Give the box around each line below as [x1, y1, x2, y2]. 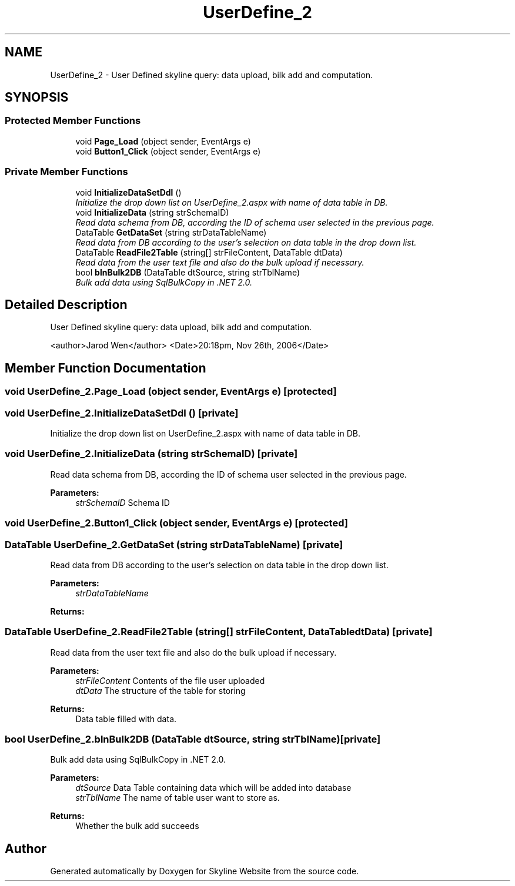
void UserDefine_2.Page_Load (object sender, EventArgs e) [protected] [5, 385, 337, 398]
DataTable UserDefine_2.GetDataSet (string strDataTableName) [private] [5, 538, 343, 551]
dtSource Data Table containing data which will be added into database [75, 783, 352, 793]
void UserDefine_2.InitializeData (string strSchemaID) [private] [5, 448, 298, 460]
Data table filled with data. [75, 713, 177, 724]
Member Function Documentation [5, 360, 206, 375]
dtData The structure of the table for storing [75, 685, 246, 696]
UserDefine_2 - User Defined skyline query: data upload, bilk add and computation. [50, 69, 373, 80]
